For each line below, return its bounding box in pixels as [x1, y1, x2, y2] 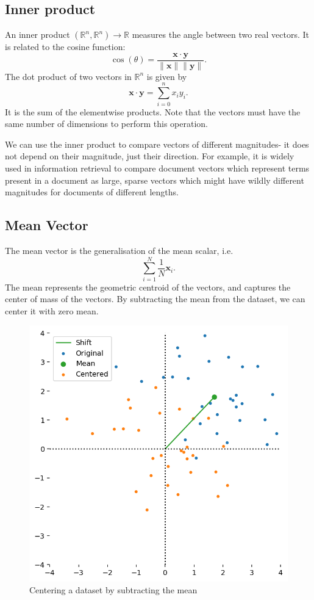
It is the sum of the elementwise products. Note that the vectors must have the [5, 105, 301, 118]
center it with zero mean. [5, 304, 99, 317]
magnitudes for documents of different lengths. [5, 186, 179, 198]
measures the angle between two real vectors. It [132, 28, 310, 41]
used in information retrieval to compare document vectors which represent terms [5, 161, 310, 174]
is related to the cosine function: [5, 40, 126, 53]
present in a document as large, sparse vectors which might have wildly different [5, 173, 304, 186]
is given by [146, 70, 187, 82]
